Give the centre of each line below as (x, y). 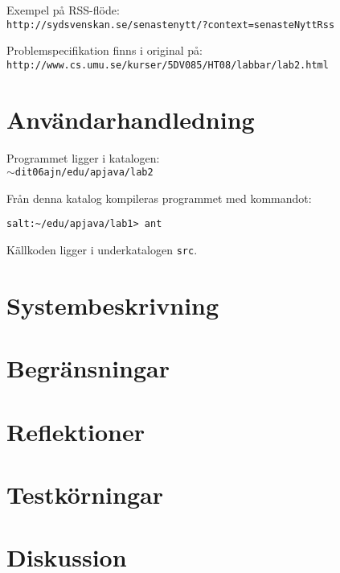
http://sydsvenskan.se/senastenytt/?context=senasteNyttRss (171, 25)
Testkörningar (85, 495)
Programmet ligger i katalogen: (83, 157)
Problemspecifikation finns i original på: (104, 50)
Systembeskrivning (113, 305)
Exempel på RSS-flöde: (63, 10)
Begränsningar (88, 368)
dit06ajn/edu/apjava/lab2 (84, 173)
